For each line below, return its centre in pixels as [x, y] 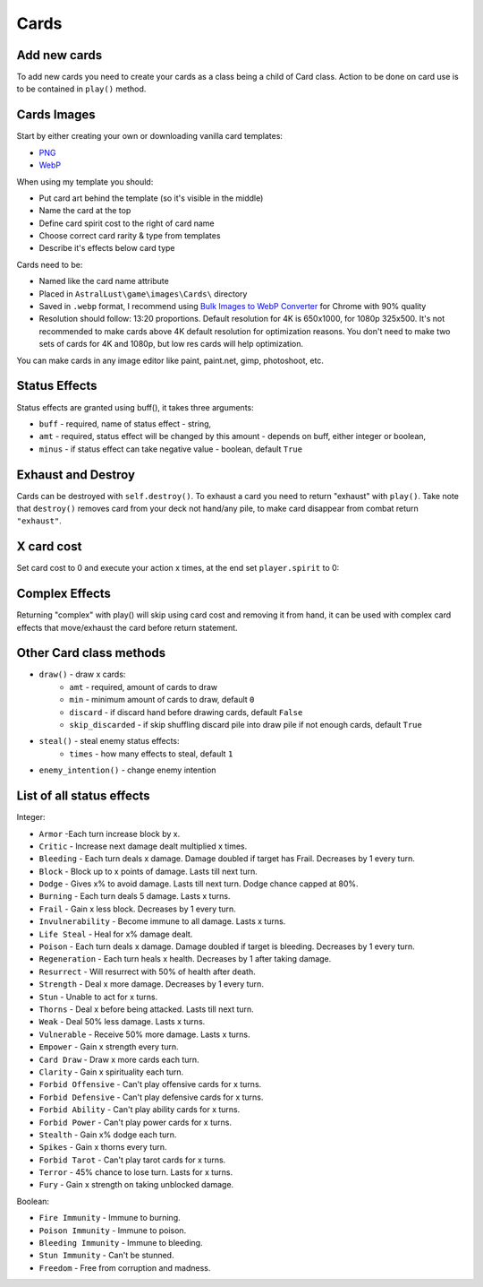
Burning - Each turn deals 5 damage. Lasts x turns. [135, 896]
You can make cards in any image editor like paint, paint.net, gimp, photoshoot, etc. [170, 360]
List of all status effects [84, 796]
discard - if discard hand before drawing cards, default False [186, 712]
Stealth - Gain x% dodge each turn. [108, 1135]
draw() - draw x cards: [82, 674]
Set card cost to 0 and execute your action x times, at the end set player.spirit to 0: [178, 568]
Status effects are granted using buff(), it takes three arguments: [135, 407]
